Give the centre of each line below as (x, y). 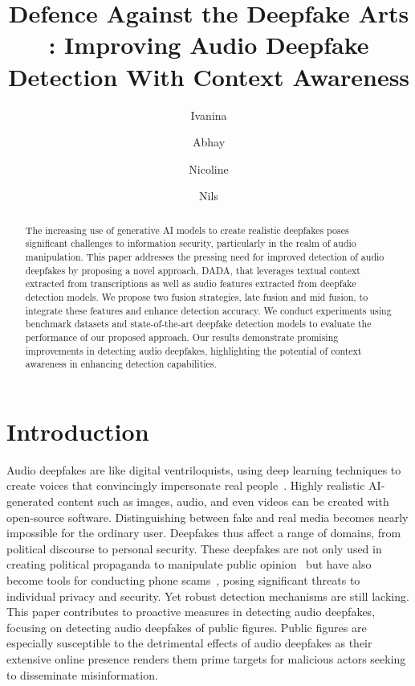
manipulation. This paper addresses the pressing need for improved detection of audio (205, 256)
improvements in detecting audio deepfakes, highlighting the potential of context (193, 350)
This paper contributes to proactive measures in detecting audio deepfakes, (191, 612)
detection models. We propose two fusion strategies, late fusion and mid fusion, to (197, 296)
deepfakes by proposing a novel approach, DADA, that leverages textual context (193, 270)
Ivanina (209, 115)
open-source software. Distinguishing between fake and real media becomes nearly (207, 517)
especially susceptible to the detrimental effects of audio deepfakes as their (189, 643)
